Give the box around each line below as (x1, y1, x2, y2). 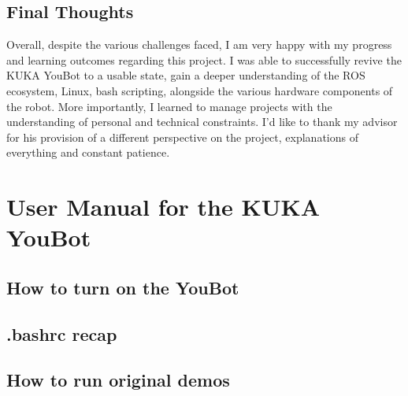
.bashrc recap (6, 321, 117, 346)
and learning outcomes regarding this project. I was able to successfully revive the (6, 51, 402, 68)
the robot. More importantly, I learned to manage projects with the (6, 98, 332, 114)
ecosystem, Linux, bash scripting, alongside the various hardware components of (6, 82, 393, 98)
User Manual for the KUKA (6, 191, 321, 223)
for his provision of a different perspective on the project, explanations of (6, 128, 358, 145)
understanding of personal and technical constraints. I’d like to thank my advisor (6, 113, 398, 130)
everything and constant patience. (6, 144, 170, 161)
